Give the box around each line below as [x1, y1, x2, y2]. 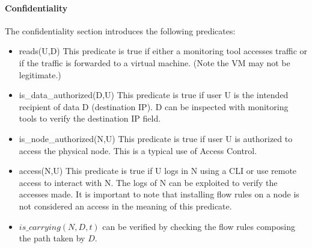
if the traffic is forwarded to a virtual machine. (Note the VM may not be [19, 56, 290, 69]
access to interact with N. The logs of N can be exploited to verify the [19, 176, 278, 188]
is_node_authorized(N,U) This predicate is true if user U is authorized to [19, 132, 293, 144]
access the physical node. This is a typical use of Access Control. [19, 144, 257, 157]
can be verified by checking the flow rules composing [102, 220, 295, 232]
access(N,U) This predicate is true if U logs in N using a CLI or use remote [19, 164, 297, 177]
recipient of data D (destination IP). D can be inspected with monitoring [19, 100, 289, 113]
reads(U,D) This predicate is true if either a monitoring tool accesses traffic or [19, 45, 308, 57]
